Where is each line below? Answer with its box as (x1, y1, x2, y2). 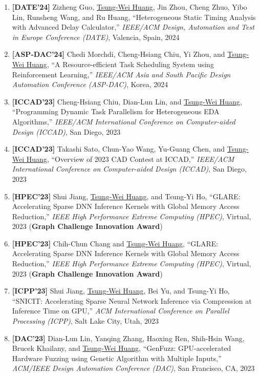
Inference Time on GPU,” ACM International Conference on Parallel (12, 305, 229, 316)
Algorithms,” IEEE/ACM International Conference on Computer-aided (12, 116, 235, 127)
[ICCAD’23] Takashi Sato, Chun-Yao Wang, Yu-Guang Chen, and (12, 143, 225, 154)
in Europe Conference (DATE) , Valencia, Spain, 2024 (12, 31, 180, 42)
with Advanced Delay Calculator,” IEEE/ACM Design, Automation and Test (12, 22, 254, 32)
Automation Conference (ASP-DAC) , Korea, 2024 (12, 79, 168, 90)
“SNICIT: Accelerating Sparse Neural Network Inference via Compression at (12, 295, 252, 306)
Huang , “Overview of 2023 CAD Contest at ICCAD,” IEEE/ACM (26, 153, 234, 164)
